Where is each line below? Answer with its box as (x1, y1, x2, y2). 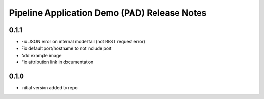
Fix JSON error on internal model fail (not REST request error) (21, 39, 145, 45)
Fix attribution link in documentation (21, 59, 94, 65)
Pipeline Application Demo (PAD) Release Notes (9, 7, 207, 18)
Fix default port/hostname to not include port (21, 45, 112, 51)
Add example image (21, 52, 62, 58)
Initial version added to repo (21, 85, 78, 91)
